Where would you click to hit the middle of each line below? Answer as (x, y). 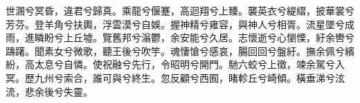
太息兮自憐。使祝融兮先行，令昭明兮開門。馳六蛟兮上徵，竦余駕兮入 (189, 64)
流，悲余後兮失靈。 (49, 91)
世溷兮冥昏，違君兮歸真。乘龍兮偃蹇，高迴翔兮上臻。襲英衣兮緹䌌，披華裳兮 (180, 10)
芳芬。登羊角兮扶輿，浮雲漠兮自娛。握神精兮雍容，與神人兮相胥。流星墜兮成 (180, 24)
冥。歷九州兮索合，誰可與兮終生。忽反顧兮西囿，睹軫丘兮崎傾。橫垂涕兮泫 (175, 77)
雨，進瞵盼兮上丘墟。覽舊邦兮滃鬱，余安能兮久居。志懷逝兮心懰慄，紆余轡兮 (180, 37)
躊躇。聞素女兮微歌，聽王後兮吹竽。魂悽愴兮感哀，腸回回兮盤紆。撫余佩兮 (175, 50)
